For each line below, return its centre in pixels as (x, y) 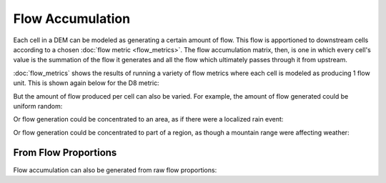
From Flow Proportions (65, 153)
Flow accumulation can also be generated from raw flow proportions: (115, 170)
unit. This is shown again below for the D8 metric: (86, 83)
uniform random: (38, 106)
